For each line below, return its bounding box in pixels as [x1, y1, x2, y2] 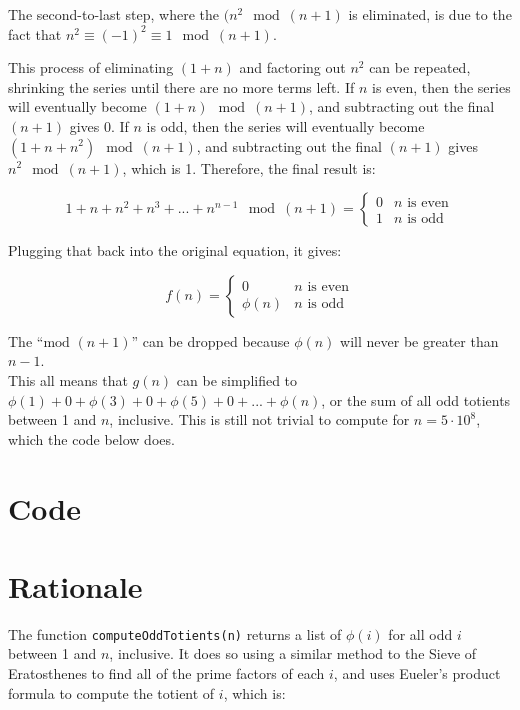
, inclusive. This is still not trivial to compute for [109, 409, 410, 430]
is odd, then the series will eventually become [146, 115, 425, 136]
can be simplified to [176, 369, 298, 390]
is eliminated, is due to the [348, 4, 512, 24]
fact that [8, 23, 62, 44]
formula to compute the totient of [8, 682, 215, 703]
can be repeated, [369, 57, 471, 78]
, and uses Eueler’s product [333, 663, 501, 684]
